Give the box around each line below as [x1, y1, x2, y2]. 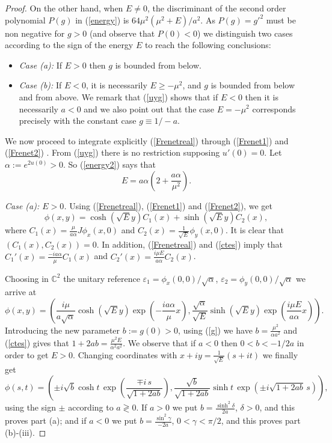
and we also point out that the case [84, 102, 215, 115]
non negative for [5, 26, 65, 39]
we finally [262, 348, 298, 361]
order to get [5, 348, 49, 361]
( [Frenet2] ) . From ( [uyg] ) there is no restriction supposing [5, 146, 220, 159]
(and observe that [89, 26, 155, 39]
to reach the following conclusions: [144, 38, 271, 51]
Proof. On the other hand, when [5, 2, 123, 14]
